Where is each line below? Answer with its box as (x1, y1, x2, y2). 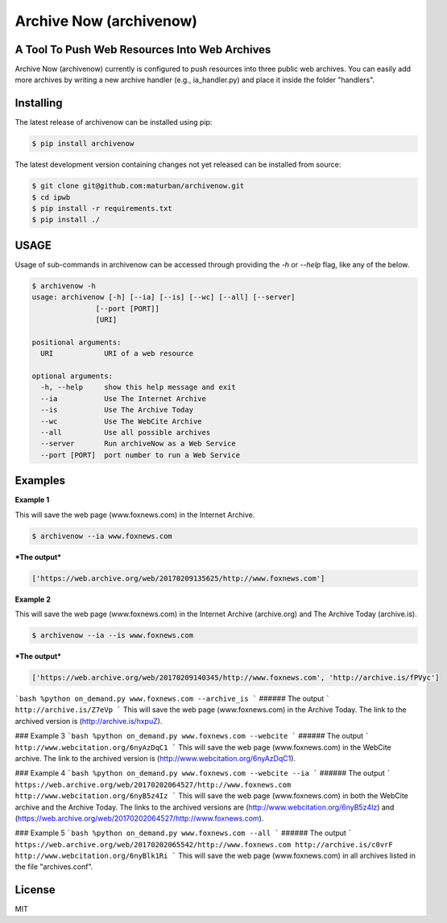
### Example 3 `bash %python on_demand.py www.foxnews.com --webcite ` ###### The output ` (14, 731, 370, 741)
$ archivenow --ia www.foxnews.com (31, 532, 172, 540)
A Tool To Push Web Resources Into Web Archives (14, 43, 271, 56)
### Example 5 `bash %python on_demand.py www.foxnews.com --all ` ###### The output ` (14, 828, 354, 838)
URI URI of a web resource (40, 349, 193, 358)
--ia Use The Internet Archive (40, 394, 207, 403)
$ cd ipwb (31, 192, 71, 201)
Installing (14, 97, 64, 110)
